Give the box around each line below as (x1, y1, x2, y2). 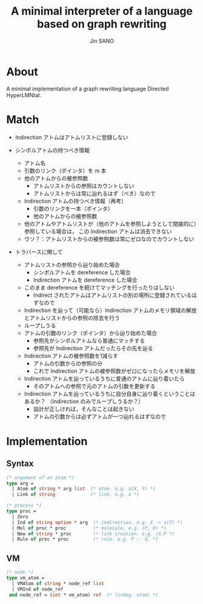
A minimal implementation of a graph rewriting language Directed (6, 85, 169, 92)
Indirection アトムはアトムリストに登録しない (15, 134, 128, 141)
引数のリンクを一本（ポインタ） (33, 205, 113, 212)
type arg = (6, 480, 34, 486)
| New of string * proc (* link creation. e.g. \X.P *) (12, 531, 175, 537)
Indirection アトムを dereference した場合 (33, 276, 138, 283)
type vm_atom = (6, 575, 45, 581)
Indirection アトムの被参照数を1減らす (24, 352, 118, 359)
